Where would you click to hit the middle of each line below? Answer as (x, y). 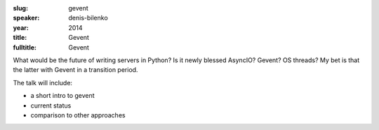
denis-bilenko (88, 18)
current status (51, 106)
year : (21, 27)
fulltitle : (25, 47)
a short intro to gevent (62, 96)
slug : (20, 8)
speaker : (26, 18)
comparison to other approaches (78, 115)
